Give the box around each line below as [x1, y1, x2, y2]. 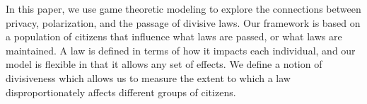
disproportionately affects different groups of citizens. [6, 84, 236, 99]
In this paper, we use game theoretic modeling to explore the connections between [6, 1, 361, 16]
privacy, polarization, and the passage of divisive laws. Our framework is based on [6, 15, 361, 30]
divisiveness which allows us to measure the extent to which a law [6, 70, 291, 85]
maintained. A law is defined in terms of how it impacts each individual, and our [6, 42, 356, 57]
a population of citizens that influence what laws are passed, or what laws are [6, 29, 342, 44]
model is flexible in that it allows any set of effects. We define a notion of [6, 57, 322, 71]
